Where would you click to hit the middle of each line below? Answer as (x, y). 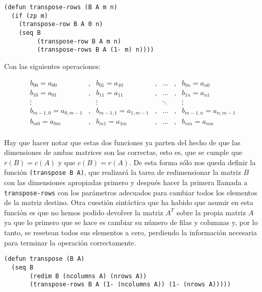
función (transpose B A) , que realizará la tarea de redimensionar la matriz (123, 172)
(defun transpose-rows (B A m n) (61, 7)
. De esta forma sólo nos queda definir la (193, 162)
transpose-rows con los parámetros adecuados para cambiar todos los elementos (131, 192)
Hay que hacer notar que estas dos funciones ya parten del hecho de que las (122, 142)
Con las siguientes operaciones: (52, 66)
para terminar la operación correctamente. (70, 242)
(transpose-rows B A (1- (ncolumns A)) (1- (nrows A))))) (130, 285)
